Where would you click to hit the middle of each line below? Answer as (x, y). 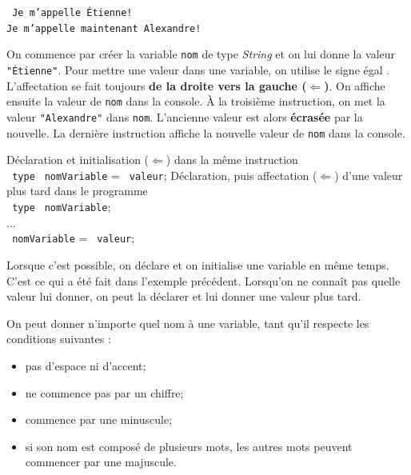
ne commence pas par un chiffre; (104, 392)
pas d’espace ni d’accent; (86, 365)
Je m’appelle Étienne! (72, 13)
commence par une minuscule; (99, 419)
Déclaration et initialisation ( (78, 160)
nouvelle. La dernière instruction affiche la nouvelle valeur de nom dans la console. (206, 132)
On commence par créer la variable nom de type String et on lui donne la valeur (201, 54)
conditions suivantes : (59, 339)
